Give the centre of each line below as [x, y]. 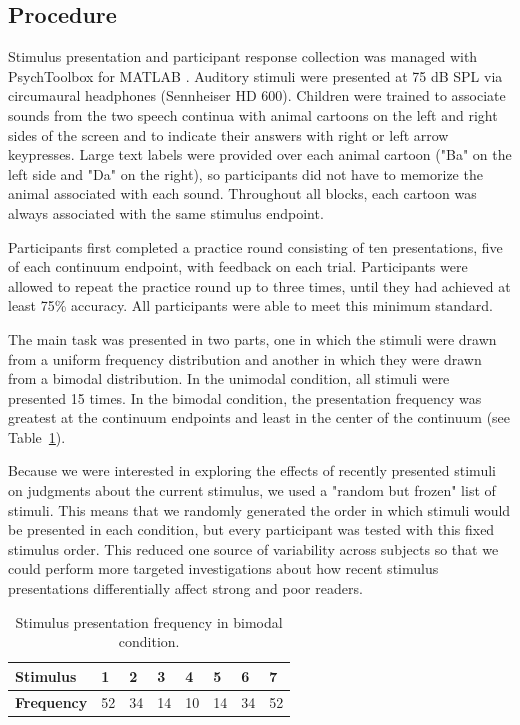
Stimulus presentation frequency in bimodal [149, 621]
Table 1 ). [37, 436]
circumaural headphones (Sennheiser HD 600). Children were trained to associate [257, 95]
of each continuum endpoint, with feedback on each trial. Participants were [238, 266]
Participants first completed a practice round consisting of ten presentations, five [255, 246]
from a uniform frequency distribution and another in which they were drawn [245, 358]
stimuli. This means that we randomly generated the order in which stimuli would [259, 509]
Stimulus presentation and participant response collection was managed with [243, 56]
